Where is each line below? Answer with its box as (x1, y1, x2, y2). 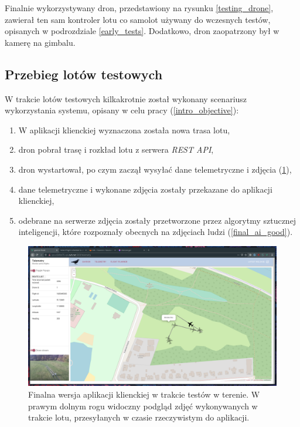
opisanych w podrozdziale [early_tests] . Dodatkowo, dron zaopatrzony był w (5, 25, 279, 37)
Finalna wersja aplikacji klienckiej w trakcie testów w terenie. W (28, 388, 260, 401)
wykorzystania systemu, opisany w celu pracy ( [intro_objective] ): (5, 104, 239, 116)
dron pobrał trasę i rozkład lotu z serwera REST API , (18, 143, 214, 156)
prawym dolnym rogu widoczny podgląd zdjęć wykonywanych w (28, 399, 258, 412)
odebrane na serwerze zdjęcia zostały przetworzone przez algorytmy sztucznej (18, 214, 296, 226)
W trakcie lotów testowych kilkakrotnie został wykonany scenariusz (5, 92, 247, 105)
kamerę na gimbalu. (5, 36, 76, 48)
